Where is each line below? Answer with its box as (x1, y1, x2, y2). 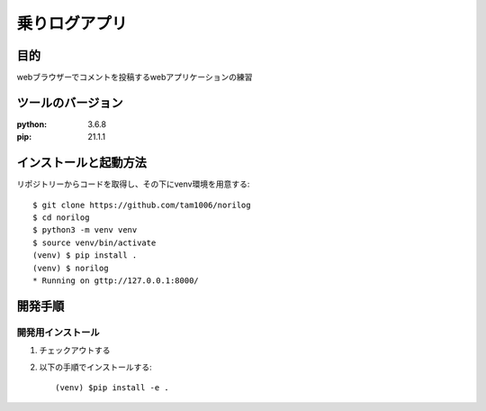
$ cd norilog (32, 213, 90, 223)
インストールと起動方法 (16, 155, 148, 170)
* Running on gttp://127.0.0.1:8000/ (32, 276, 200, 286)
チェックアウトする (39, 345, 111, 356)
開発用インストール (16, 325, 100, 338)
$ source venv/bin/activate (32, 237, 157, 248)
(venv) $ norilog (32, 262, 109, 273)
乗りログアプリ (16, 14, 128, 33)
